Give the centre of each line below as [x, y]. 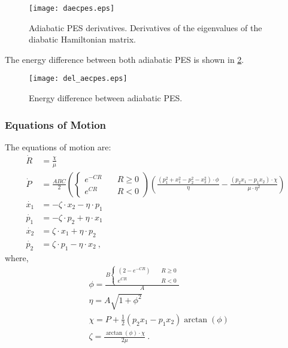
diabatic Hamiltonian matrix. [82, 39]
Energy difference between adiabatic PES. [106, 98]
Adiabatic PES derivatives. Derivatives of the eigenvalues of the [145, 27]
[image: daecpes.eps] [72, 8]
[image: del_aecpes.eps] [78, 79]
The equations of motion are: [58, 146]
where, [17, 257]
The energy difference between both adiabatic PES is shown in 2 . [125, 59]
